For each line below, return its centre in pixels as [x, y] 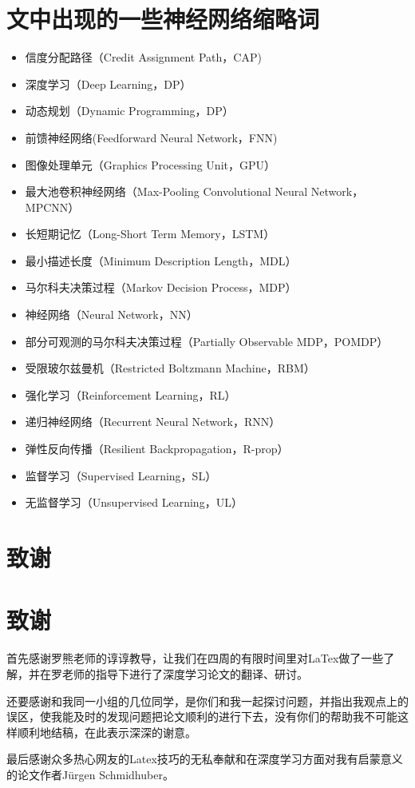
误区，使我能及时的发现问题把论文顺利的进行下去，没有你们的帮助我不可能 [202, 716]
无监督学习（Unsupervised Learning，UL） [134, 502]
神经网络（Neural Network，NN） [111, 314]
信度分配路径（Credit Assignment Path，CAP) [143, 57]
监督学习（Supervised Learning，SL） [121, 475]
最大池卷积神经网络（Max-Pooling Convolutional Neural [166, 191]
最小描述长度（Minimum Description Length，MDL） [161, 260]
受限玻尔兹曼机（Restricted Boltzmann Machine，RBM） [170, 368]
